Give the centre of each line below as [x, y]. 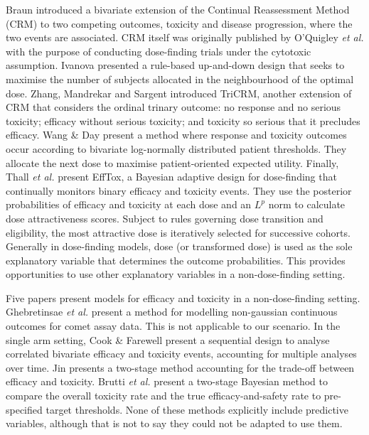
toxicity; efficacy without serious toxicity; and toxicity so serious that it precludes [183, 120]
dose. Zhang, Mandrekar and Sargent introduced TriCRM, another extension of [179, 93]
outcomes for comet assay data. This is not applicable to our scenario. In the [173, 326]
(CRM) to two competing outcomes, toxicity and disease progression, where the [179, 23]
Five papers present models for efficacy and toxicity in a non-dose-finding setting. [183, 297]
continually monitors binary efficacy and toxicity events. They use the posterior [179, 190]
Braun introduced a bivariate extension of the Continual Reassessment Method [178, 9]
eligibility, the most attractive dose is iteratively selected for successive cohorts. [178, 232]
